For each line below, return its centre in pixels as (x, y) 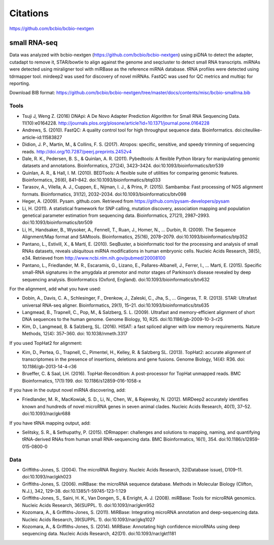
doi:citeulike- (248, 130)
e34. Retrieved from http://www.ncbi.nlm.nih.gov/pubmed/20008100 (94, 258)
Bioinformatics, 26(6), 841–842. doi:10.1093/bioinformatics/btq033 (91, 180)
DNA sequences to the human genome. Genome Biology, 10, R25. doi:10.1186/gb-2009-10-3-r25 (123, 319)
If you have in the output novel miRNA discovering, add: (68, 390)
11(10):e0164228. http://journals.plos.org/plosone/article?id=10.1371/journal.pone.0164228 (116, 123)
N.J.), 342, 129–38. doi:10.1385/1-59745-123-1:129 (74, 491)
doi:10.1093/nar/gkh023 (47, 477)
